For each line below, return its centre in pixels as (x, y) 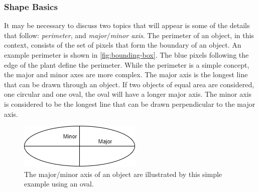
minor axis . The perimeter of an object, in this (182, 35)
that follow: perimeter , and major (55, 35)
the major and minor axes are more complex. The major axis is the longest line (126, 74)
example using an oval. (59, 184)
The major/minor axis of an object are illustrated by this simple (123, 174)
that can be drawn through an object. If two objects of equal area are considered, (129, 84)
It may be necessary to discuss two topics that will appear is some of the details (127, 25)
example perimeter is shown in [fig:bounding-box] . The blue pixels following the (126, 55)
